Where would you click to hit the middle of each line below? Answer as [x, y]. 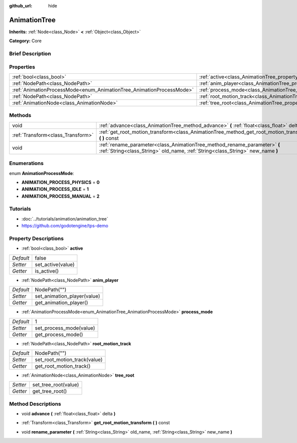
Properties [22, 67]
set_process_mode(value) [65, 328]
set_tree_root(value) [56, 385]
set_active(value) [55, 264]
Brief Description [30, 54]
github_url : [21, 6]
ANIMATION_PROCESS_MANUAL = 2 [61, 196]
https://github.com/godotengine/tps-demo [65, 226]
